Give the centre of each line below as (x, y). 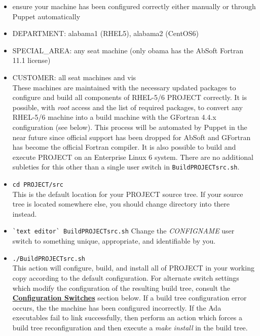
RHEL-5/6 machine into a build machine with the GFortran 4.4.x (114, 117)
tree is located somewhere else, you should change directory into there (121, 204)
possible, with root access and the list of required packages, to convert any (127, 107)
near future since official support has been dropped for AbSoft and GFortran (132, 137)
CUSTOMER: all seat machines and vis (74, 77)
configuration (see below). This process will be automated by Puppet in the (130, 127)
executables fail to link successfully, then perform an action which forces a (127, 317)
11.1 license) (31, 60)
